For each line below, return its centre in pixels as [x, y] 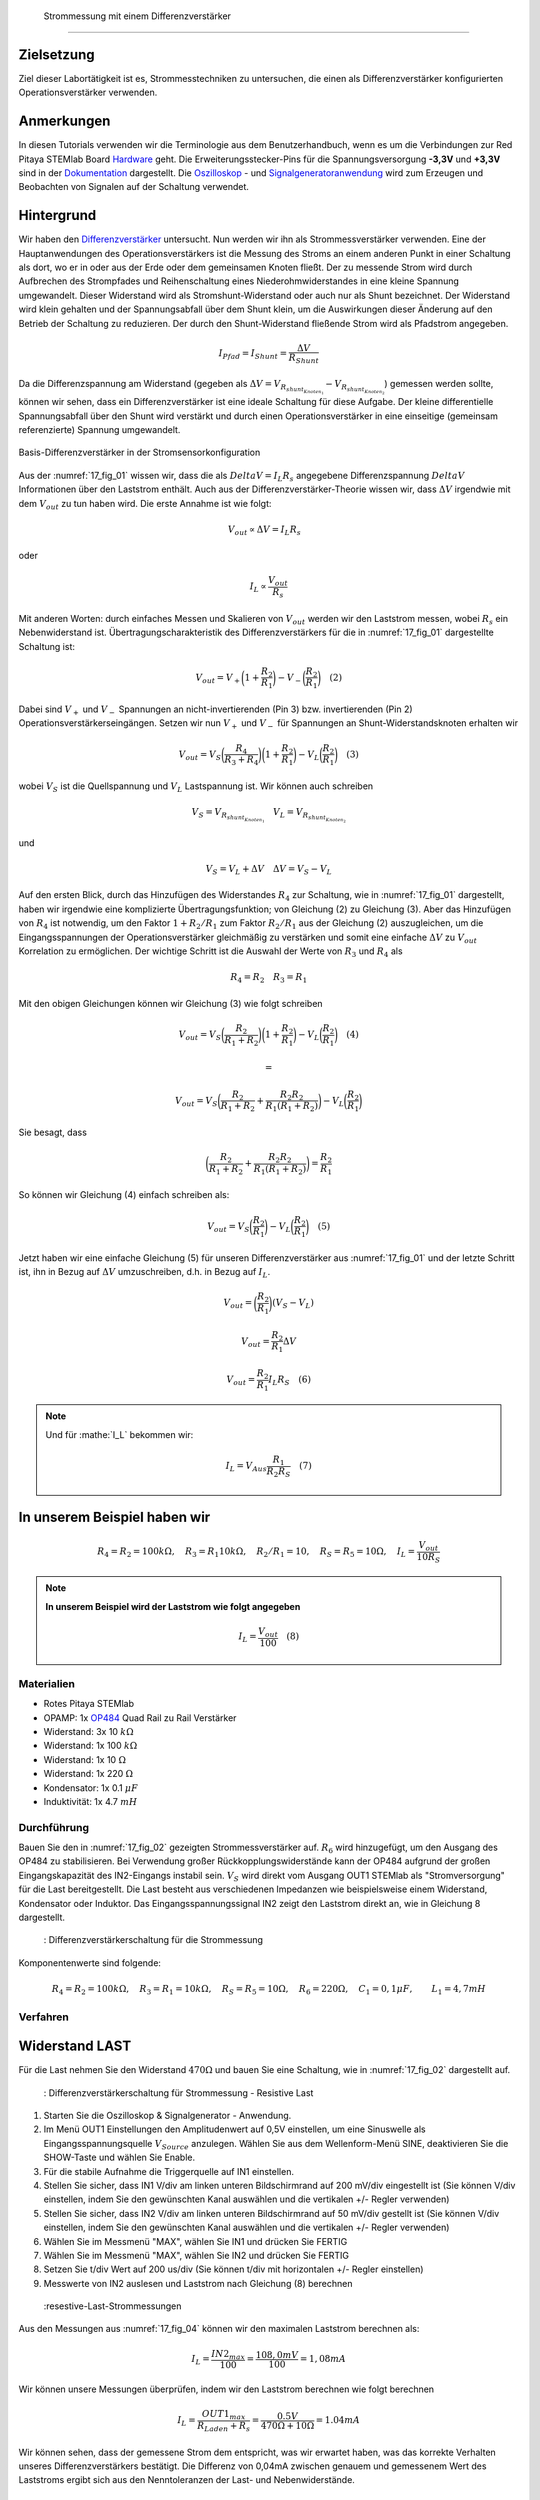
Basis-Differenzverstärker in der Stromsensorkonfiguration [139, 452]
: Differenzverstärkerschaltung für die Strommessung [153, 1940]
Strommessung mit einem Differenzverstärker [137, 16]
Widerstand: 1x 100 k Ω [90, 1746]
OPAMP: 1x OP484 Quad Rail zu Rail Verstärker [140, 1717]
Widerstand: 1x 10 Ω [85, 1759]
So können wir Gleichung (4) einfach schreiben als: [124, 1195]
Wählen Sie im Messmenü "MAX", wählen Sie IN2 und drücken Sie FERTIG [196, 2255]
